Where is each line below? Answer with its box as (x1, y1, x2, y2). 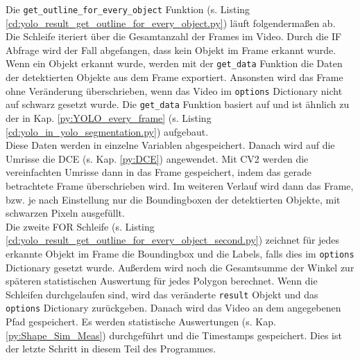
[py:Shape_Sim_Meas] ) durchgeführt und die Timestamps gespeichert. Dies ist (6, 327, 342, 342)
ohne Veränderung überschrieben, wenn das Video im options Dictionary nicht (6, 83, 343, 98)
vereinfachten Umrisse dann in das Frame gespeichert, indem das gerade (6, 165, 311, 179)
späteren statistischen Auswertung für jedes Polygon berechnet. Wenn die (6, 273, 318, 288)
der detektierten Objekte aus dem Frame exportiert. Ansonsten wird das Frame (6, 70, 343, 84)
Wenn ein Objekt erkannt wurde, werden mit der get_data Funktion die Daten (6, 56, 343, 71)
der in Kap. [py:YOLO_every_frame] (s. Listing (6, 111, 212, 125)
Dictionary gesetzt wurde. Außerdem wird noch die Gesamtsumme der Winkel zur (6, 260, 354, 274)
